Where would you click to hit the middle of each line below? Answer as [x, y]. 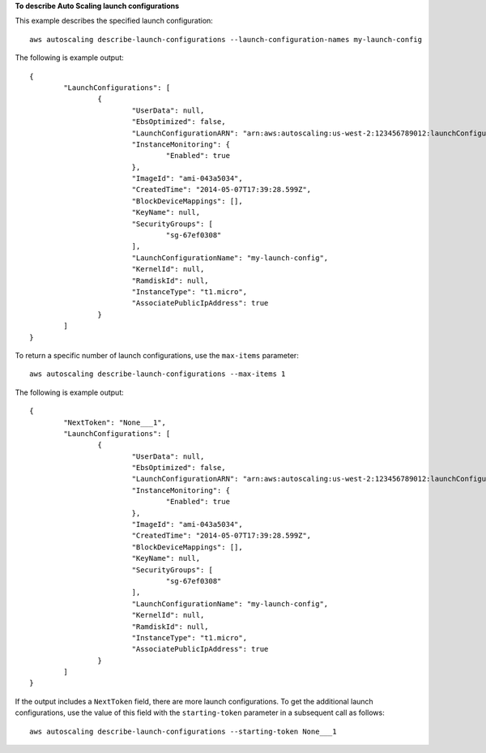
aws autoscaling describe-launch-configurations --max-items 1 [158, 374]
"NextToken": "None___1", [115, 422]
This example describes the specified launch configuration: [114, 21]
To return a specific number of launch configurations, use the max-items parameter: [157, 355]
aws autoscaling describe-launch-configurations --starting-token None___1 [183, 731]
